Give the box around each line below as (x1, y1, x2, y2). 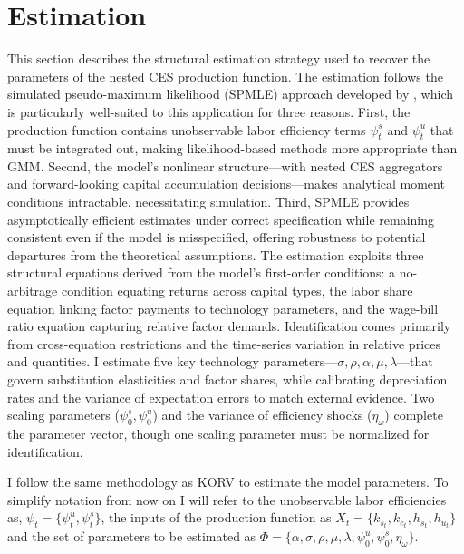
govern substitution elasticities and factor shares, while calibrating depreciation (7, 370, 448, 389)
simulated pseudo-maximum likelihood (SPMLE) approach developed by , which (7, 84, 453, 103)
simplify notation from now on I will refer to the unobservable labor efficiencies (7, 490, 447, 509)
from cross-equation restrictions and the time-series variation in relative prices (7, 334, 440, 353)
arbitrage (7, 281, 58, 300)
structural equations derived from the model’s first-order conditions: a (7, 263, 396, 282)
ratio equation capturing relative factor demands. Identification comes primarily (7, 316, 451, 335)
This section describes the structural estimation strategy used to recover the (7, 49, 430, 68)
